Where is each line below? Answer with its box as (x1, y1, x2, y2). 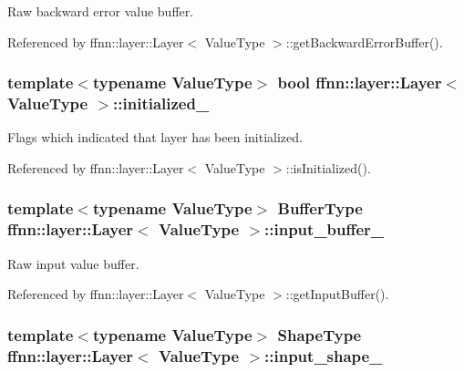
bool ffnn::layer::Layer (277, 71, 442, 94)
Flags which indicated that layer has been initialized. (7, 128, 303, 147)
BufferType (277, 197, 363, 220)
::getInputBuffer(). (285, 284, 389, 304)
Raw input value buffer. (7, 253, 139, 273)
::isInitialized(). (285, 158, 371, 177)
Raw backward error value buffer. (7, 2, 194, 20)
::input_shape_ (264, 344, 383, 367)
